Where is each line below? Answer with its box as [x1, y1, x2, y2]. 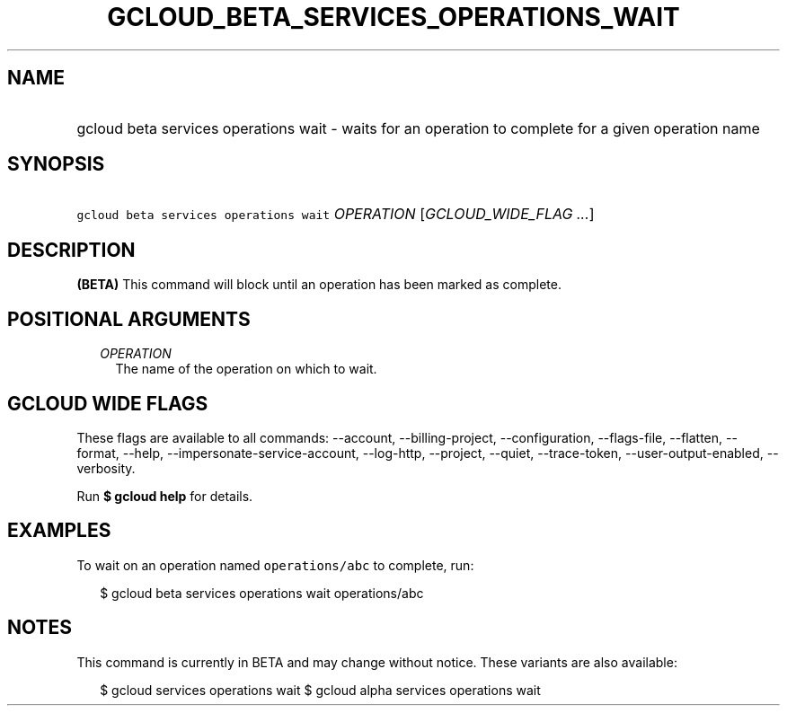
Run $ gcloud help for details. [76, 488, 253, 504]
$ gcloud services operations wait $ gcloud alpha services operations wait [100, 682, 541, 698]
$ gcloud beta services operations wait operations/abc [100, 585, 424, 601]
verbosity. [76, 460, 136, 476]
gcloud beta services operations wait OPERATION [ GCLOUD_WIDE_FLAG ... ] [76, 205, 595, 224]
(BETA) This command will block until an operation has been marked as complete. [76, 277, 562, 293]
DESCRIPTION [7, 238, 136, 261]
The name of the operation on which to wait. [115, 361, 377, 377]
